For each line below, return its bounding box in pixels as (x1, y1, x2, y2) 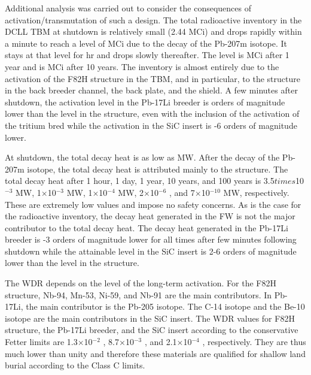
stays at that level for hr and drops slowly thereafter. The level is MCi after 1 (5, 49, 289, 61)
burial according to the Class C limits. (5, 359, 145, 371)
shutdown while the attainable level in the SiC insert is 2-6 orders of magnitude (5, 244, 297, 257)
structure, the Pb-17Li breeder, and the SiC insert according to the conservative (5, 323, 298, 336)
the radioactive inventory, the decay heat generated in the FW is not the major (5, 210, 295, 222)
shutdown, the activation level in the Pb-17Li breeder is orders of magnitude (5, 95, 285, 108)
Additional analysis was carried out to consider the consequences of (5, 2, 252, 14)
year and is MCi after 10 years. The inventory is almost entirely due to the (5, 60, 279, 72)
